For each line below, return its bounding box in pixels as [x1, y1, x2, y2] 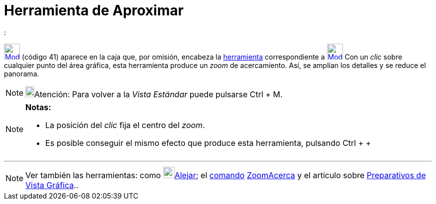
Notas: [25, 102, 51, 112]
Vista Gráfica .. [25, 180, 79, 190]
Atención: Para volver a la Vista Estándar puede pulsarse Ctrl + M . [34, 89, 283, 99]
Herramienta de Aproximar [4, 2, 184, 19]
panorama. [4, 69, 39, 78]
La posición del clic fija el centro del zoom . [45, 120, 205, 130]
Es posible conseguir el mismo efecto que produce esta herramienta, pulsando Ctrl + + [45, 137, 371, 148]
